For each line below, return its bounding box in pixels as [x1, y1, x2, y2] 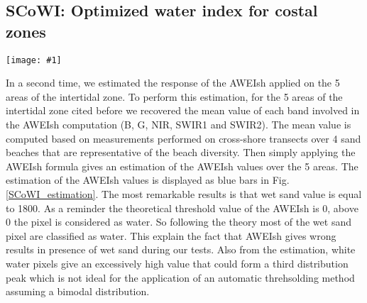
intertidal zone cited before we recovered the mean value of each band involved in [6, 103, 360, 118]
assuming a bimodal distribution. [6, 284, 150, 299]
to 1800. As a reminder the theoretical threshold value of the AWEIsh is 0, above [6, 200, 358, 215]
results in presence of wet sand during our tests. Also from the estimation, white [6, 242, 356, 257]
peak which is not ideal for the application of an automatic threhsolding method [6, 270, 355, 285]
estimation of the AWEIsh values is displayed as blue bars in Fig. [6, 172, 290, 187]
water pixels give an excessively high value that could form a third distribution [6, 255, 349, 270]
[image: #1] [6, 55, 62, 65]
